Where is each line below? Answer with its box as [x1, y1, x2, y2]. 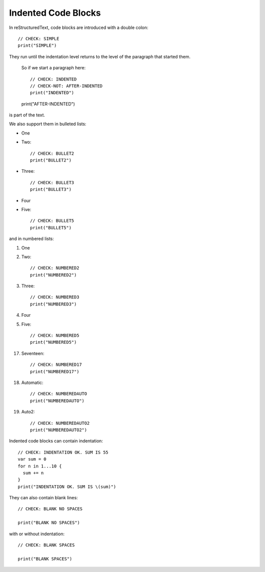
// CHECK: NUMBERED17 [30, 362, 82, 368]
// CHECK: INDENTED [30, 76, 77, 82]
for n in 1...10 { [18, 463, 62, 469]
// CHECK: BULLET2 [30, 150, 75, 156]
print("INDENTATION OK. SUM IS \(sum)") [18, 484, 116, 490]
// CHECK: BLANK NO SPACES [18, 506, 83, 512]
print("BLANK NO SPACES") [18, 520, 80, 525]
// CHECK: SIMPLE [18, 36, 59, 41]
